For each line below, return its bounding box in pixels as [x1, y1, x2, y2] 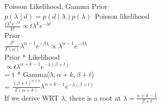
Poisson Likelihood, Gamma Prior [4, 1, 107, 11]
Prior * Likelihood [4, 51, 60, 62]
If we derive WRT [4, 92, 59, 103]
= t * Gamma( [4, 69, 50, 79]
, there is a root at [65, 92, 121, 103]
